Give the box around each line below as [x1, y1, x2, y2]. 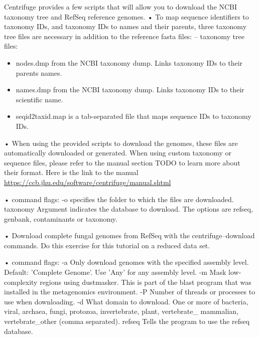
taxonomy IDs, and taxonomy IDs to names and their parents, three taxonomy [4, 21, 247, 32]
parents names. [16, 67, 62, 78]
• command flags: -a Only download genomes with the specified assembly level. [4, 257, 249, 267]
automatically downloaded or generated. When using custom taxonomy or [4, 147, 231, 158]
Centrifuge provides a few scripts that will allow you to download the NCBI [4, 2, 237, 12]
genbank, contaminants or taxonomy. [4, 213, 117, 224]
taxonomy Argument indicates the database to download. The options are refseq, [4, 204, 253, 214]
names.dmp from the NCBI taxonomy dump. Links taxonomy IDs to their [16, 84, 244, 95]
